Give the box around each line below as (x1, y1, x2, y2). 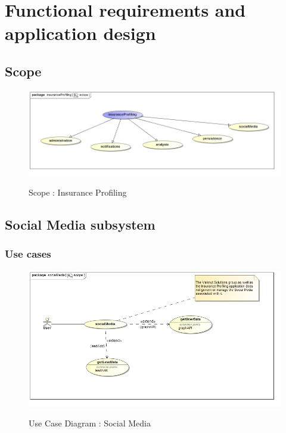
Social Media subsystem (5, 215, 156, 234)
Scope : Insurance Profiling (29, 186, 127, 199)
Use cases (5, 246, 51, 261)
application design (5, 21, 156, 45)
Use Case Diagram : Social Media (29, 417, 151, 429)
